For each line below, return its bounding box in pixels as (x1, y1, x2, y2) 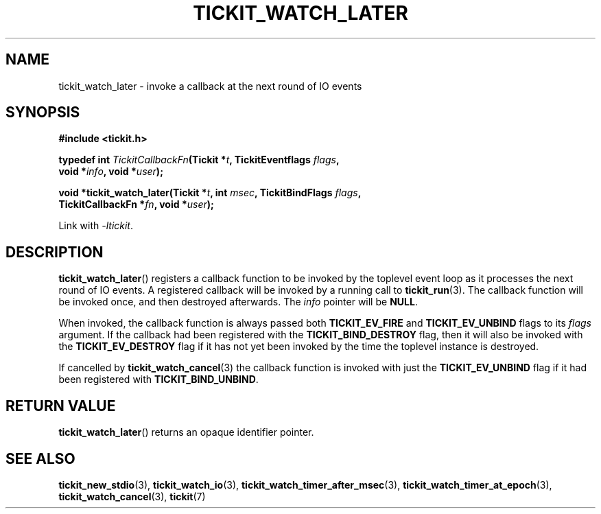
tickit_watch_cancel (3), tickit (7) (58, 490, 206, 502)
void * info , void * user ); (58, 165, 163, 178)
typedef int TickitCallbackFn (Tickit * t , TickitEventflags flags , (58, 154, 340, 166)
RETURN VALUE (5, 397, 116, 414)
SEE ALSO (5, 449, 75, 467)
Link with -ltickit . (58, 220, 134, 232)
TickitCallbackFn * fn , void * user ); (58, 198, 214, 211)
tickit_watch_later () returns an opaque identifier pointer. (58, 426, 314, 439)
